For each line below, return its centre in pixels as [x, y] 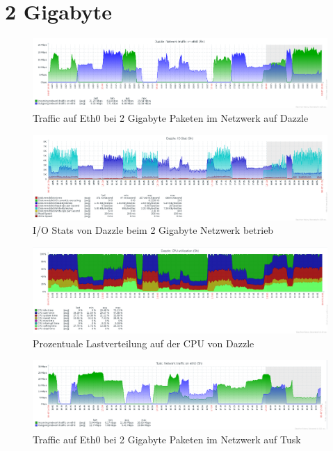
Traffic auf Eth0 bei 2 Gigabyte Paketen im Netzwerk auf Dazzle [171, 118]
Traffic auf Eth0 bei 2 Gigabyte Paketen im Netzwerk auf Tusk [167, 439]
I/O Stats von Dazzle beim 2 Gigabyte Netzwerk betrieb [153, 230]
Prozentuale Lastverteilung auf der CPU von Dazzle [144, 343]
